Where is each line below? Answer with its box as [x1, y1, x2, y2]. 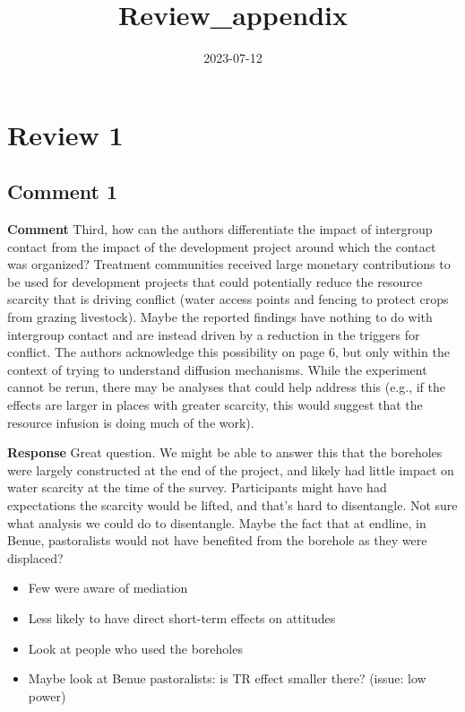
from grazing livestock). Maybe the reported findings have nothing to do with [7, 308, 433, 326]
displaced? [7, 548, 64, 567]
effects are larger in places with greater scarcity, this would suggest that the [7, 395, 423, 414]
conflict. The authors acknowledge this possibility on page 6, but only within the [7, 343, 450, 361]
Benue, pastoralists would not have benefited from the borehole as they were [7, 531, 427, 550]
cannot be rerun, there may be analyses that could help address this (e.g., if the [7, 378, 445, 396]
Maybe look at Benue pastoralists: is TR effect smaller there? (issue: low [28, 669, 426, 688]
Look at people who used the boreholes [28, 638, 243, 657]
